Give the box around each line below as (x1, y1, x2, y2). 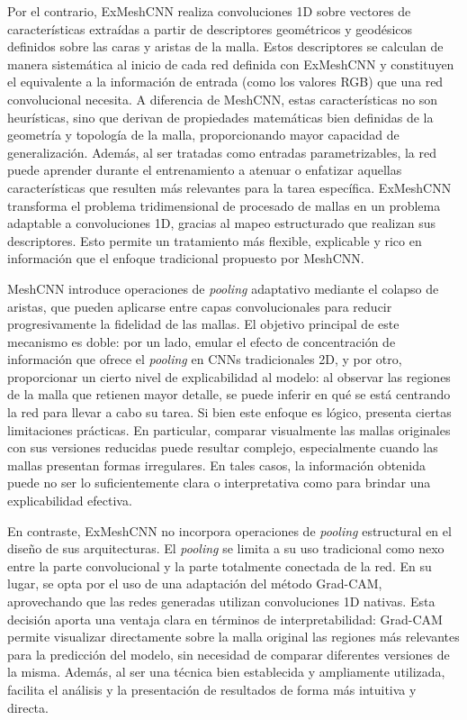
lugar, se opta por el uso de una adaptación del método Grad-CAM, (7, 574, 382, 593)
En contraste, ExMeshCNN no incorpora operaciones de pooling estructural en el (7, 521, 452, 540)
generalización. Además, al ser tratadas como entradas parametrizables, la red (7, 142, 437, 161)
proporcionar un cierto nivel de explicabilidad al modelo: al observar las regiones (7, 367, 451, 386)
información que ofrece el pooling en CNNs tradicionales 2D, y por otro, (7, 350, 402, 369)
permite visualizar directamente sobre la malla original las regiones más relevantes (7, 627, 460, 646)
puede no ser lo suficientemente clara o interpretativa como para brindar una (7, 473, 431, 492)
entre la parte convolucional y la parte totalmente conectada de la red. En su (7, 556, 432, 575)
